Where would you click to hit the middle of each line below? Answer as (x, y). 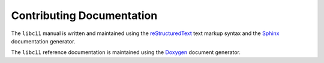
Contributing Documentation (84, 15)
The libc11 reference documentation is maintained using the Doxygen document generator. (126, 52)
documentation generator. (43, 41)
